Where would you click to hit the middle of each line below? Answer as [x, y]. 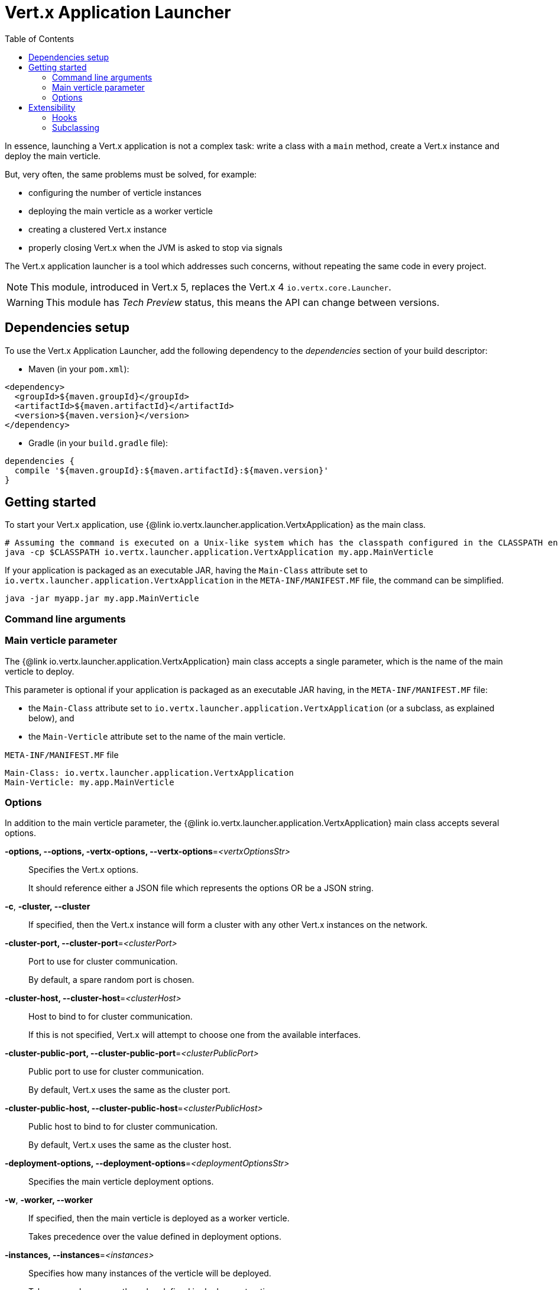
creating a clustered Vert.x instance [98, 229]
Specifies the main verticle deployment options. [121, 1182]
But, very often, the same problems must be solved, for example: [131, 174]
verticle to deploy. [40, 671]
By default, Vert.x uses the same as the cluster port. [129, 1090]
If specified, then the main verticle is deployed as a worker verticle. [159, 1218]
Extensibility [52, 107]
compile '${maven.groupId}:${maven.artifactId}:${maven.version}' [171, 470]
